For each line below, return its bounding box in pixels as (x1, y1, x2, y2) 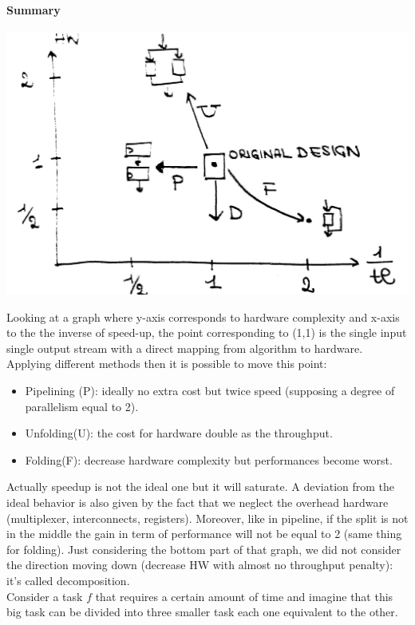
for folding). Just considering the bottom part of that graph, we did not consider (6, 540, 401, 557)
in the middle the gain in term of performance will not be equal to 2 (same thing (6, 525, 402, 542)
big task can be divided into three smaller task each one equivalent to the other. (6, 603, 398, 620)
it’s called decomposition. (6, 572, 130, 588)
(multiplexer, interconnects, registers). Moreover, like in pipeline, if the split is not (6, 509, 409, 526)
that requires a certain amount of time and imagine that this (95, 587, 393, 604)
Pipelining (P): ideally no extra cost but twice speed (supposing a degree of (25, 382, 395, 399)
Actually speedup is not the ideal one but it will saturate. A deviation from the (6, 478, 395, 495)
